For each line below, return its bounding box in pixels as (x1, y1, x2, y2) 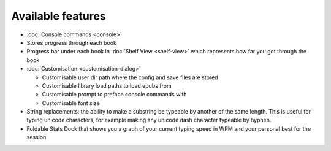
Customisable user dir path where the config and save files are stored (42, 74, 218, 81)
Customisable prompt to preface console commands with (42, 91, 187, 98)
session (26, 134, 47, 141)
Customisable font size (42, 99, 101, 107)
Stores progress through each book (26, 39, 116, 46)
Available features (11, 9, 107, 23)
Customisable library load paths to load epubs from (42, 82, 172, 89)
